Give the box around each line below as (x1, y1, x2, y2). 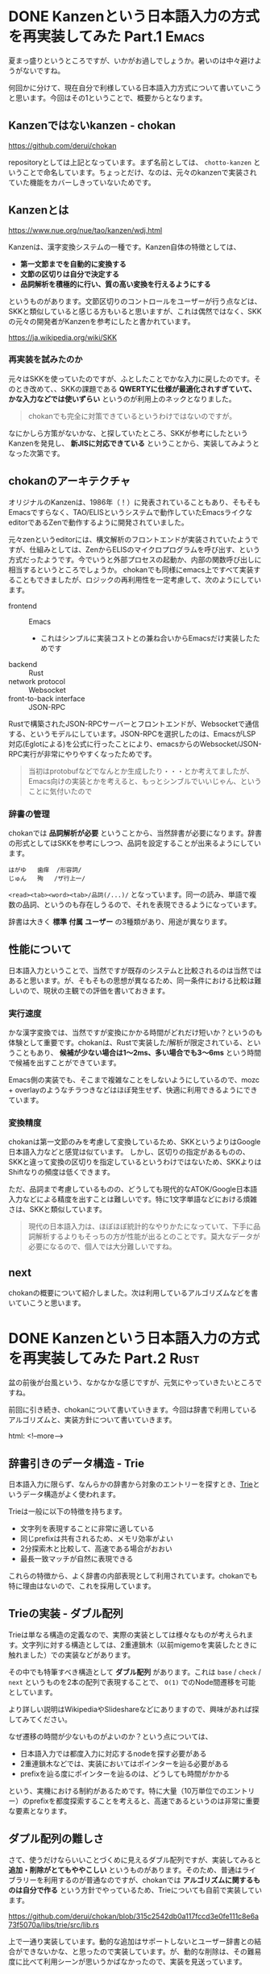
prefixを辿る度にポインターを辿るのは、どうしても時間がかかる (19, 1769, 230, 1778)
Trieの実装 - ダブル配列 (8, 1607, 123, 1620)
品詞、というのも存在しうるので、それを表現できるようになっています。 (22, 899, 262, 909)
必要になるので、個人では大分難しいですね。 (27, 1242, 177, 1251)
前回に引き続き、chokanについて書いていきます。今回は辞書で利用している (8, 1405, 257, 1415)
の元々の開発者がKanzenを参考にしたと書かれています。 (8, 316, 195, 326)
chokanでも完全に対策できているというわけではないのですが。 (27, 411, 237, 421)
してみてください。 (8, 1714, 73, 1724)
